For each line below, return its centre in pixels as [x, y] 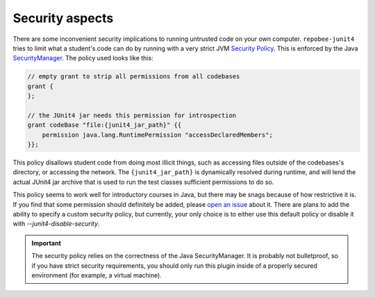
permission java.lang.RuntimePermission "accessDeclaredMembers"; [158, 135]
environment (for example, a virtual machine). [97, 275]
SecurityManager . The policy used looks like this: [83, 58]
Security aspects [63, 18]
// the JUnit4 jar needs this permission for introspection [132, 115]
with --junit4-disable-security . [56, 224]
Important [47, 243]
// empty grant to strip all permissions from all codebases [134, 77]
